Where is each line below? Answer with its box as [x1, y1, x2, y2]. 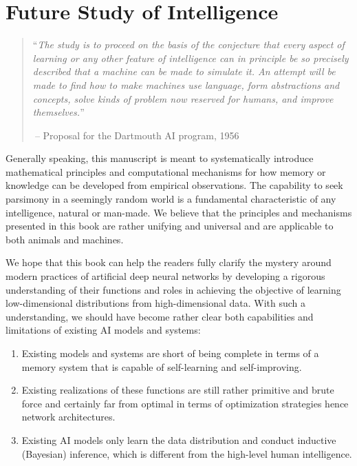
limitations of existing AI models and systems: [6, 323, 201, 337]
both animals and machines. [6, 232, 124, 246]
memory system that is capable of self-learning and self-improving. [21, 359, 302, 374]
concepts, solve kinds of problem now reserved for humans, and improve [32, 91, 334, 105]
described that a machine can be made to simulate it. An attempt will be [32, 64, 336, 79]
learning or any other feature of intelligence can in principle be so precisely [32, 50, 349, 65]
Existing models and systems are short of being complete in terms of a [21, 346, 319, 360]
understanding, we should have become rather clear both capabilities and [6, 309, 314, 323]
